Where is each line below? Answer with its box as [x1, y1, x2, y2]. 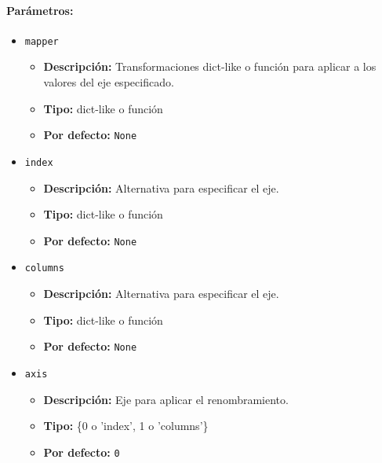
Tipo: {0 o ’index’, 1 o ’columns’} [43, 417, 209, 434]
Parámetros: [6, 2, 74, 18]
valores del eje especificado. [43, 74, 174, 90]
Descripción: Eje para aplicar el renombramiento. [43, 391, 289, 407]
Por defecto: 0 [43, 443, 120, 460]
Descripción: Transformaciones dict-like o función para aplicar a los [43, 58, 377, 75]
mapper [24, 35, 59, 47]
